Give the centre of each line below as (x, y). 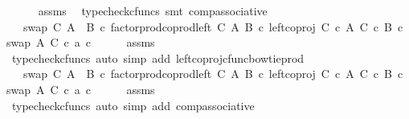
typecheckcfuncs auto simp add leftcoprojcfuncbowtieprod (158, 57)
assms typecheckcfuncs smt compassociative (153, 10)
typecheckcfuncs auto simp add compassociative (133, 105)
